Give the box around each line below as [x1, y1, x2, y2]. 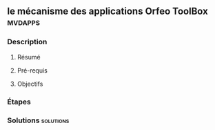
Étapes [7, 97, 31, 106]
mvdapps [7, 17, 40, 28]
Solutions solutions [7, 115, 70, 125]
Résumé [17, 53, 41, 61]
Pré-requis [17, 66, 48, 75]
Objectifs [17, 80, 43, 88]
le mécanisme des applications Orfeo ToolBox [7, 6, 208, 17]
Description [7, 37, 48, 47]
